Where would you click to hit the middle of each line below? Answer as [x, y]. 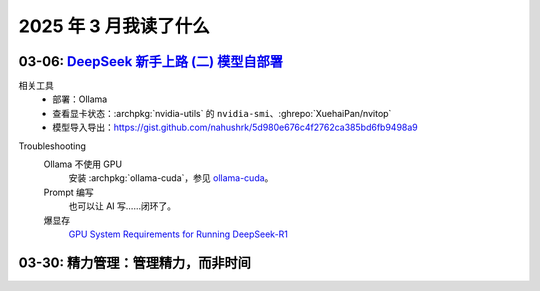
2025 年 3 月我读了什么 [114, 26]
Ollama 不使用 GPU [83, 164]
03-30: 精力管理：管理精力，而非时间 [135, 262]
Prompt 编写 [68, 192]
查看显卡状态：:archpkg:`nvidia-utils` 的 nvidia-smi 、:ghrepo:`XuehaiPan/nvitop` [222, 113]
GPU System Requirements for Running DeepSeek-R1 [178, 234]
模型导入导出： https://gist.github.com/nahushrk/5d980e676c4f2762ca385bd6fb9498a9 [235, 127]
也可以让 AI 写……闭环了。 [122, 206]
